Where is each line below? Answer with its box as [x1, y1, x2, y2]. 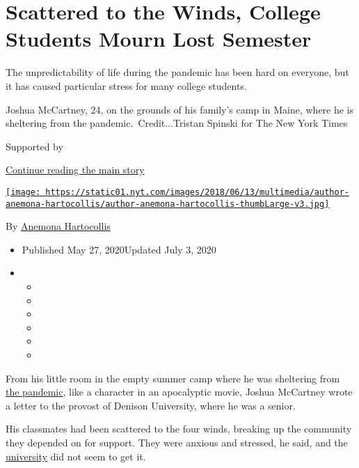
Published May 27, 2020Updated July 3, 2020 [22, 242, 216, 256]
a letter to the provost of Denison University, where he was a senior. [6, 398, 296, 412]
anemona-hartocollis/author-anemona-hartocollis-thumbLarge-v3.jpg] [6, 198, 330, 209]
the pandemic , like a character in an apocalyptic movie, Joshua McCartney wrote [6, 384, 353, 399]
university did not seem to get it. [6, 448, 146, 463]
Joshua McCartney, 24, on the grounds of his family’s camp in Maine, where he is [6, 102, 354, 116]
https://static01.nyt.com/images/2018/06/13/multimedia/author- [45, 187, 349, 197]
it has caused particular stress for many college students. [6, 78, 247, 93]
